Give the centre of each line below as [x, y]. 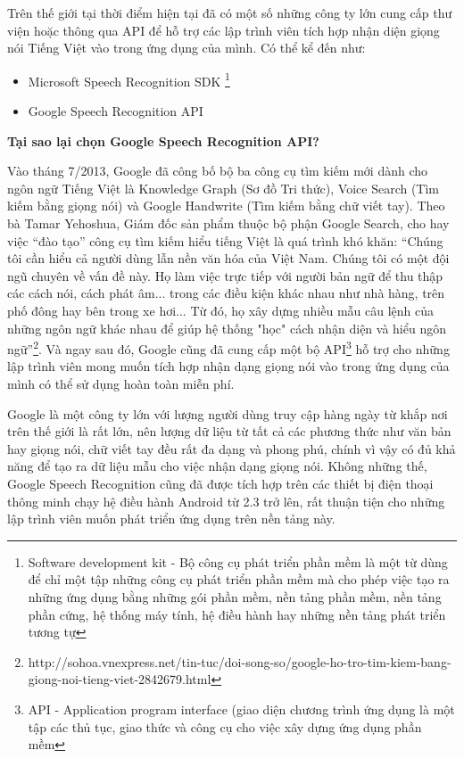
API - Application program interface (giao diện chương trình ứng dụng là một [241, 709]
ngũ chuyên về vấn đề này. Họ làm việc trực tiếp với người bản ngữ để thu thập [225, 275]
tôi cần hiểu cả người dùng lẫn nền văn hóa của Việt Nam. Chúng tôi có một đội [228, 258]
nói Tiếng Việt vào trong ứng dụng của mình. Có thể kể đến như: [186, 48]
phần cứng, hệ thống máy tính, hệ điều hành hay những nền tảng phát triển [237, 614]
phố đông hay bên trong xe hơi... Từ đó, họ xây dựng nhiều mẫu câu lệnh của [221, 310]
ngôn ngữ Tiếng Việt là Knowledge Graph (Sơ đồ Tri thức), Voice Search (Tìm [224, 188]
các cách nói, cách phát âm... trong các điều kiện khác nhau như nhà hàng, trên [226, 293]
